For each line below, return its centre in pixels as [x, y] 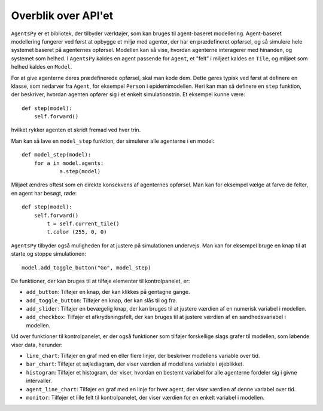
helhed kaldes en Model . [42, 67]
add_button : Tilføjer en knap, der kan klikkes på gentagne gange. [108, 292]
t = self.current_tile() [83, 223]
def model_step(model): [57, 155]
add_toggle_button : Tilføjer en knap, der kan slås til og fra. [102, 300]
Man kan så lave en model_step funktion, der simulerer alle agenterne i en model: [113, 141]
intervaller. [39, 381]
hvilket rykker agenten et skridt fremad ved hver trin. [76, 130]
